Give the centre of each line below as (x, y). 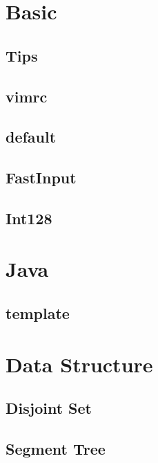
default (31, 137)
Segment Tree (56, 448)
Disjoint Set (49, 408)
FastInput (41, 178)
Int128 (29, 218)
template (38, 313)
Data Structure (79, 364)
